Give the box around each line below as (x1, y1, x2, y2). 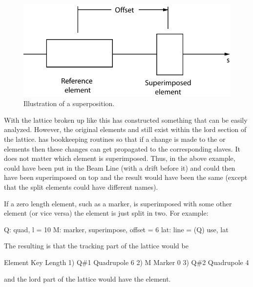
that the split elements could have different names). (4, 181, 158, 192)
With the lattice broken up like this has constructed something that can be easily (4, 114, 248, 125)
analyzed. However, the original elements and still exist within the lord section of (4, 124, 247, 134)
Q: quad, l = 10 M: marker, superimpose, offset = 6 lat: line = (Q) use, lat (4, 224, 229, 234)
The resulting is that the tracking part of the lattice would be (4, 241, 189, 251)
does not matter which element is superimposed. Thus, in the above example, (4, 153, 235, 163)
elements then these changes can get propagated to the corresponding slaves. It (4, 143, 240, 154)
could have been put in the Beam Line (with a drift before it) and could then (4, 162, 235, 173)
